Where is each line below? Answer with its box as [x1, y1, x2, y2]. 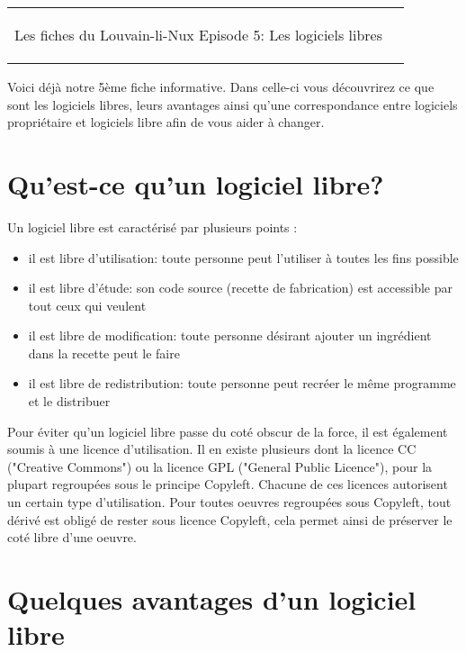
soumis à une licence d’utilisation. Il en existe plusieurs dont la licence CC [7, 439, 417, 458]
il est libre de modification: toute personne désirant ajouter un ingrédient [28, 326, 432, 345]
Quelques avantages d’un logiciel [7, 581, 417, 617]
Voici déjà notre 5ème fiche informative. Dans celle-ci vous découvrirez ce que [7, 77, 435, 95]
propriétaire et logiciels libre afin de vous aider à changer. [7, 113, 325, 131]
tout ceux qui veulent [28, 295, 147, 314]
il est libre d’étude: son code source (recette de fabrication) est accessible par [28, 278, 453, 297]
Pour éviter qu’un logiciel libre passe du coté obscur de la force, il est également [7, 421, 448, 440]
